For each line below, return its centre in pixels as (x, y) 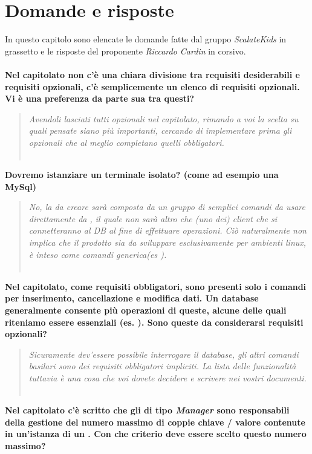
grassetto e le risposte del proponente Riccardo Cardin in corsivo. (125, 51)
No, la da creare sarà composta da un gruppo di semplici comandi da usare (167, 207)
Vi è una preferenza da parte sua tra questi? (99, 98)
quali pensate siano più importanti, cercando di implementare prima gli (160, 130)
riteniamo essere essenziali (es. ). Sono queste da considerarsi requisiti (154, 322)
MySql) (21, 186)
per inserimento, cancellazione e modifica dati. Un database (132, 298)
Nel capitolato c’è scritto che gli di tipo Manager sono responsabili (147, 410)
